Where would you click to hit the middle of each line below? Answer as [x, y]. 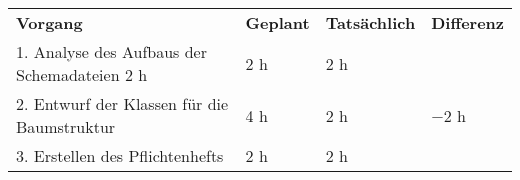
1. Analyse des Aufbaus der [111, 51]
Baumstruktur [66, 126]
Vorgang [49, 22]
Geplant [277, 22]
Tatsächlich [370, 22]
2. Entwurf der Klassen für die [122, 103]
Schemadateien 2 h [82, 74]
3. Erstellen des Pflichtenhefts [120, 155]
